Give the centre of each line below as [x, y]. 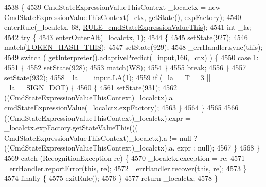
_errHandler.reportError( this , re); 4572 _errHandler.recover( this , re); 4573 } [126, 168]
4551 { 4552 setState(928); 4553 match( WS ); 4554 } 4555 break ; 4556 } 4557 [125, 67]
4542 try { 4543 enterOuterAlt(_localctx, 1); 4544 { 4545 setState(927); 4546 [126, 37]
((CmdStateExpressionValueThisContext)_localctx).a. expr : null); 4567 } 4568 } [132, 148]
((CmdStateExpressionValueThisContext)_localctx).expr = [97, 117]
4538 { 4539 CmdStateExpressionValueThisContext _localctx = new [112, 7]
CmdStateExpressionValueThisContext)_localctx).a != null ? [101, 137]
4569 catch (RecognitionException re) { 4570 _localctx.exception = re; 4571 [125, 157]
